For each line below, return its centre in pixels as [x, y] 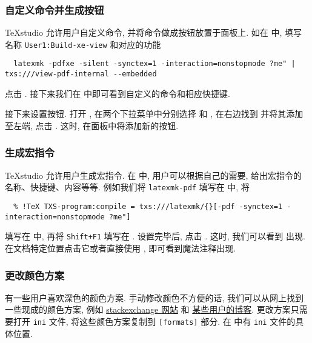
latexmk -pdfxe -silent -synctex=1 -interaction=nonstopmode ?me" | [154, 64]
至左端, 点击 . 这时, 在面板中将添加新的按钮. [92, 125]
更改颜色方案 [35, 275]
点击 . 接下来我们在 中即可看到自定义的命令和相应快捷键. [118, 93]
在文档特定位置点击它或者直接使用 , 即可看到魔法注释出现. [121, 248]
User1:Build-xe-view [66, 45]
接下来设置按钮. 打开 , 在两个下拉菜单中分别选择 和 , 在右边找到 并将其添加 [154, 114]
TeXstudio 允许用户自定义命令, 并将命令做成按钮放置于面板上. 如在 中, [144, 32]
